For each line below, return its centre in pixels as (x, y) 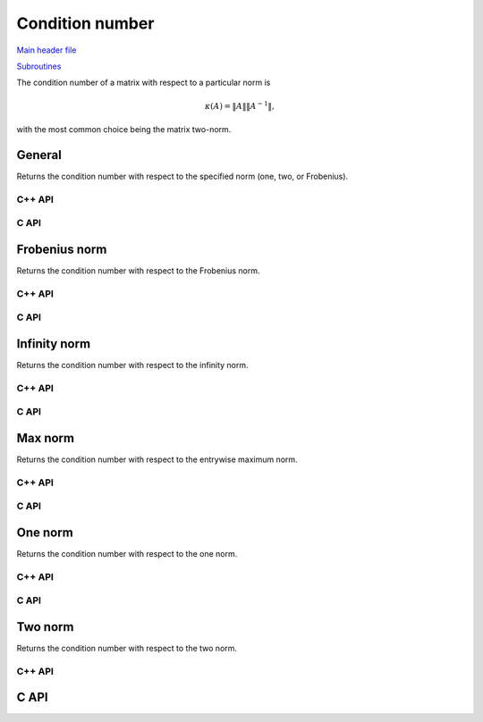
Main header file (47, 50)
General (39, 155)
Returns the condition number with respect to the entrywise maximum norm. (157, 459)
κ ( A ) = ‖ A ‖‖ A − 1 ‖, (239, 105)
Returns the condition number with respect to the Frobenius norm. (138, 270)
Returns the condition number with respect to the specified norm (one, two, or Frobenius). (182, 176)
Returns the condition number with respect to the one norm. (127, 553)
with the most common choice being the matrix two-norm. (124, 129)
